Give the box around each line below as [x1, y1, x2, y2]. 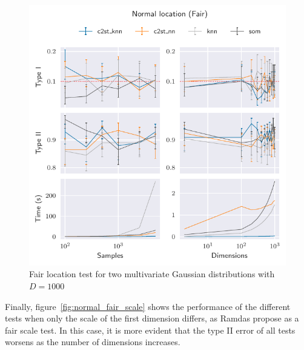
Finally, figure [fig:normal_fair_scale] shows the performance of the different [5, 300, 291, 312]
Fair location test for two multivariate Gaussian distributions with [29, 268, 275, 280]
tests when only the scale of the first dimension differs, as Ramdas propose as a [5, 312, 299, 325]
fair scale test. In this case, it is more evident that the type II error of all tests [5, 323, 296, 336]
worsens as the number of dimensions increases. [5, 335, 180, 348]
